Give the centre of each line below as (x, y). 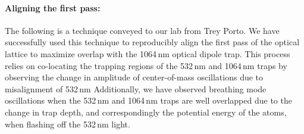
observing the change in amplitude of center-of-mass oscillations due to (134, 77)
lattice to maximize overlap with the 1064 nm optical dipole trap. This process (148, 53)
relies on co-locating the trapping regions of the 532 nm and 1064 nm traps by (146, 65)
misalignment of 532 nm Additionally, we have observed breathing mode (136, 88)
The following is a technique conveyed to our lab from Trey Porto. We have (142, 30)
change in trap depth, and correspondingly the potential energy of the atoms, (146, 112)
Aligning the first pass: (53, 7)
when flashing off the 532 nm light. (68, 124)
